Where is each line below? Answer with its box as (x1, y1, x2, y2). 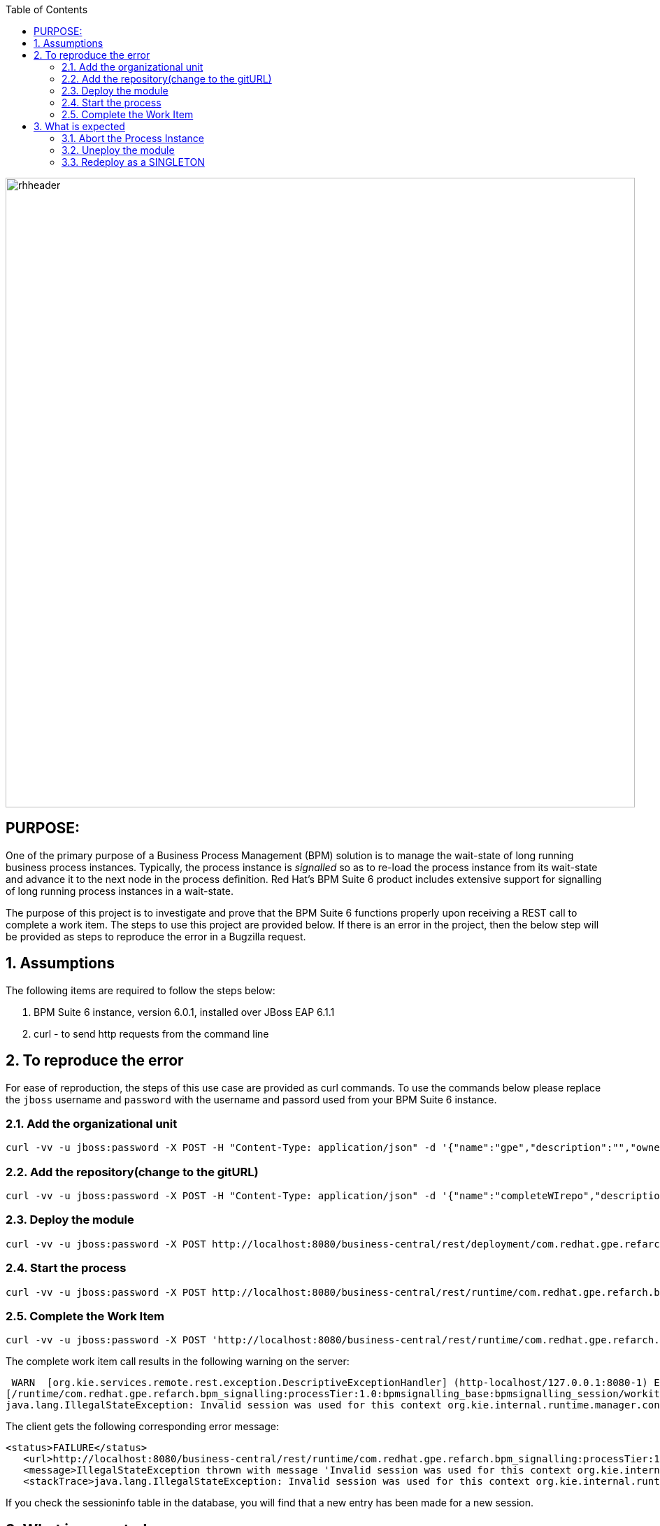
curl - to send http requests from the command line (34, 1027, 269, 1040)
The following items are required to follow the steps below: (6, 984, 275, 996)
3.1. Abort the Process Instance (62, 132, 205, 144)
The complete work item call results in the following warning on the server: (6, 1355, 350, 1368)
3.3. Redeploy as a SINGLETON (62, 156, 205, 168)
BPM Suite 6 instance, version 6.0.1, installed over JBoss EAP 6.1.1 (34, 1005, 335, 1018)
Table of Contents (6, 3, 88, 15)
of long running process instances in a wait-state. (6, 884, 234, 897)
